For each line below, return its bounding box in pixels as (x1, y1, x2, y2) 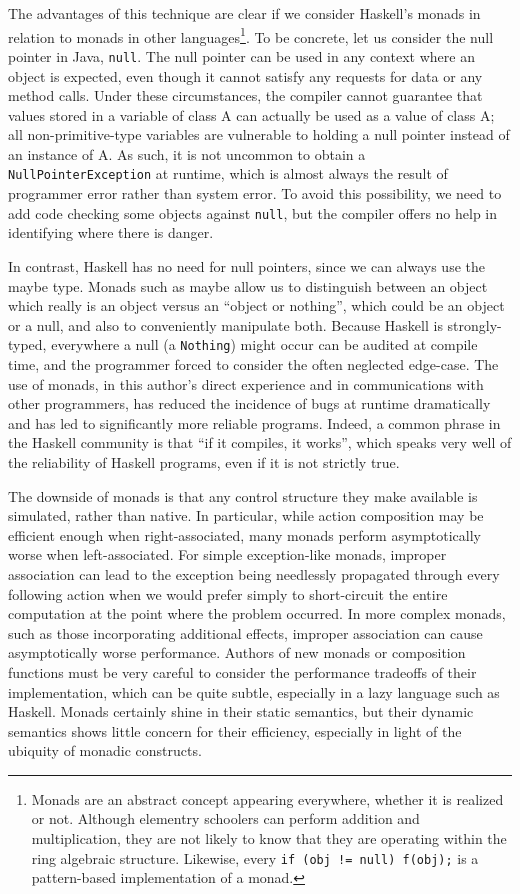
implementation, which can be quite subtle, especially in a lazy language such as (8, 681, 500, 702)
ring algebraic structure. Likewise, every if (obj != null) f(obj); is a (31, 847, 479, 868)
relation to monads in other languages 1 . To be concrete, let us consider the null (8, 23, 494, 47)
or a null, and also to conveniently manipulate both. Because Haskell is (8, 314, 443, 335)
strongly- (447, 314, 502, 335)
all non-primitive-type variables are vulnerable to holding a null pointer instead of (8, 124, 510, 145)
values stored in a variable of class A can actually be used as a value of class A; (8, 104, 495, 125)
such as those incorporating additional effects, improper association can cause (8, 622, 483, 643)
